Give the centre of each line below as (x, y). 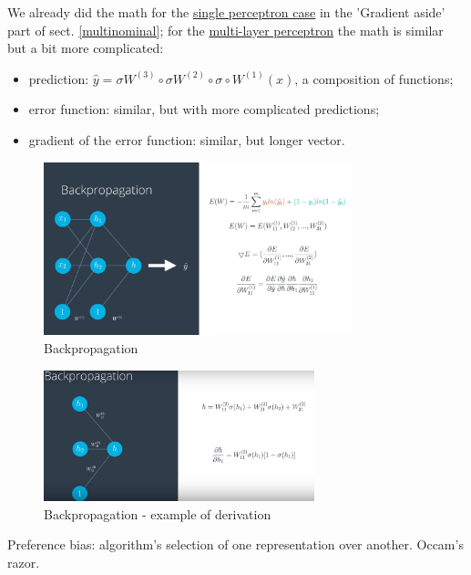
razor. (24, 563)
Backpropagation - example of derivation (158, 513)
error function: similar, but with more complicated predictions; (204, 109)
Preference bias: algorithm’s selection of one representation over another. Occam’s (235, 544)
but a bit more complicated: (86, 48)
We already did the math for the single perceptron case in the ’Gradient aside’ (226, 12)
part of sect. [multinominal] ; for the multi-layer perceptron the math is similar (225, 30)
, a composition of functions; (374, 78)
